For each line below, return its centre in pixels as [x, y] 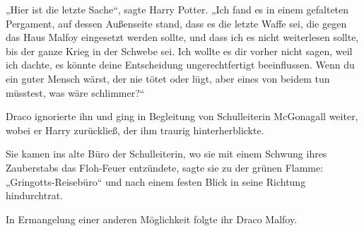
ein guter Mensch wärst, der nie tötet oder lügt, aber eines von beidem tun [168, 78]
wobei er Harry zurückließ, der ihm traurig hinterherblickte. [135, 130]
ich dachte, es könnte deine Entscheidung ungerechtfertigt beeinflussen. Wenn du [180, 65]
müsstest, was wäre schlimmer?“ [75, 92]
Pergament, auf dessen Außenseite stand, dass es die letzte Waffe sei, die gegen [176, 23]
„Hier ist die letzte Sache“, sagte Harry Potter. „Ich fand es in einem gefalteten [177, 9]
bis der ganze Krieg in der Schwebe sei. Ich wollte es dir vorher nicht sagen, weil [179, 51]
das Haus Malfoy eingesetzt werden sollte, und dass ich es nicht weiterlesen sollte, [182, 37]
